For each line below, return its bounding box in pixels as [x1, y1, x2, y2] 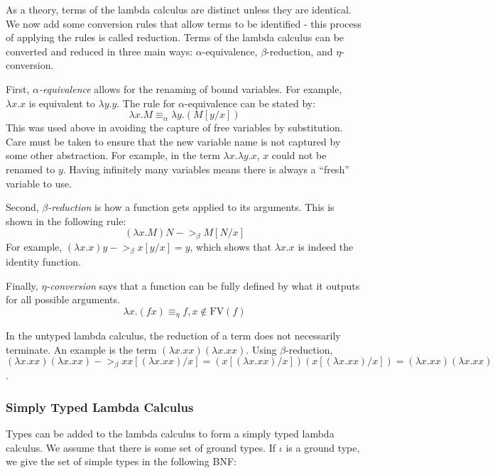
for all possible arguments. [6, 292, 120, 307]
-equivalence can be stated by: [185, 95, 316, 110]
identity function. [6, 254, 81, 268]
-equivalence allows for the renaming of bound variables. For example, [39, 81, 342, 96]
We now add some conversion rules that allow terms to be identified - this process [6, 16, 361, 31]
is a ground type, [285, 440, 360, 455]
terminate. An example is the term [6, 342, 157, 357]
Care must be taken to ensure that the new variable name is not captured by [6, 134, 341, 148]
